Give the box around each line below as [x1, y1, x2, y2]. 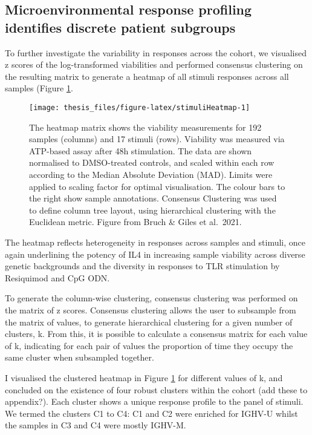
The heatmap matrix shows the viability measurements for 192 [29, 120, 262, 133]
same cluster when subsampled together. [5, 351, 154, 364]
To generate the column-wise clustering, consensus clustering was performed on [5, 292, 298, 304]
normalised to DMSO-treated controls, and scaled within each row [29, 156, 275, 169]
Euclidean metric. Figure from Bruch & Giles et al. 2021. [29, 215, 242, 228]
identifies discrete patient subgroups [5, 18, 236, 36]
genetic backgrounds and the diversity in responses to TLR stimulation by [5, 260, 280, 272]
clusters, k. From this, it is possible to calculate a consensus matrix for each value [5, 327, 308, 340]
